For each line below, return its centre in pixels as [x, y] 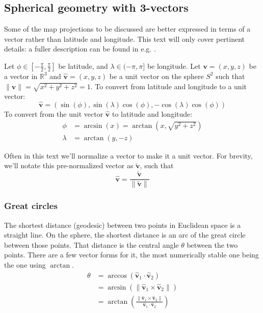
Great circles [31, 206]
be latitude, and [83, 66]
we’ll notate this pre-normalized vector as [69, 165]
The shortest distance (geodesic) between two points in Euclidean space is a [123, 225]
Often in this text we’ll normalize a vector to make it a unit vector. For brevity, [128, 155]
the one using [25, 264]
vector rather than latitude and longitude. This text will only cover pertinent [125, 38]
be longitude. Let [174, 66]
